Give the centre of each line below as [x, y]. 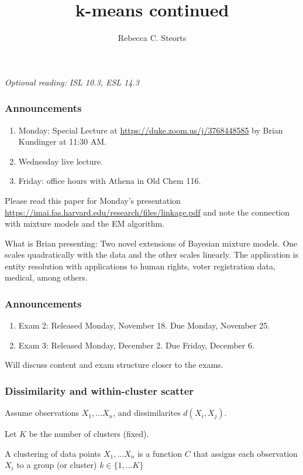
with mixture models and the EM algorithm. [85, 223]
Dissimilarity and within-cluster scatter [99, 390]
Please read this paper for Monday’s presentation [93, 200]
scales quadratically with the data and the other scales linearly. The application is [152, 254]
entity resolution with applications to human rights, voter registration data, [140, 266]
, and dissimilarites [147, 413]
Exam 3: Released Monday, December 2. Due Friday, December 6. [136, 345]
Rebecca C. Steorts [152, 38]
